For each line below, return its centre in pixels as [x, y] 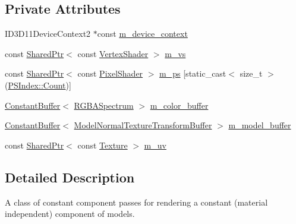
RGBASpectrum [104, 105]
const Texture [103, 145]
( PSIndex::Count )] [38, 85]
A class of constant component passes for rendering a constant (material [136, 202]
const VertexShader [113, 53]
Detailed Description [70, 177]
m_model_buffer [260, 125]
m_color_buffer [179, 105]
